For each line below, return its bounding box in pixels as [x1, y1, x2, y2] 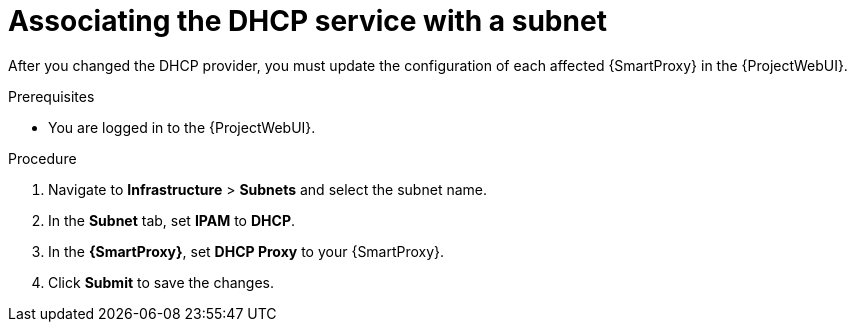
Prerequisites [8, 87, 95, 105]
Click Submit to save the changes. [48, 273, 275, 291]
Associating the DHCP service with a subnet [8, 4, 607, 38]
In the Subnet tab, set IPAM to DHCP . [48, 211, 295, 229]
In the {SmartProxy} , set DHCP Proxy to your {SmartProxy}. [48, 242, 445, 260]
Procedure [8, 149, 77, 167]
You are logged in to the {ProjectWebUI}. [48, 118, 316, 136]
